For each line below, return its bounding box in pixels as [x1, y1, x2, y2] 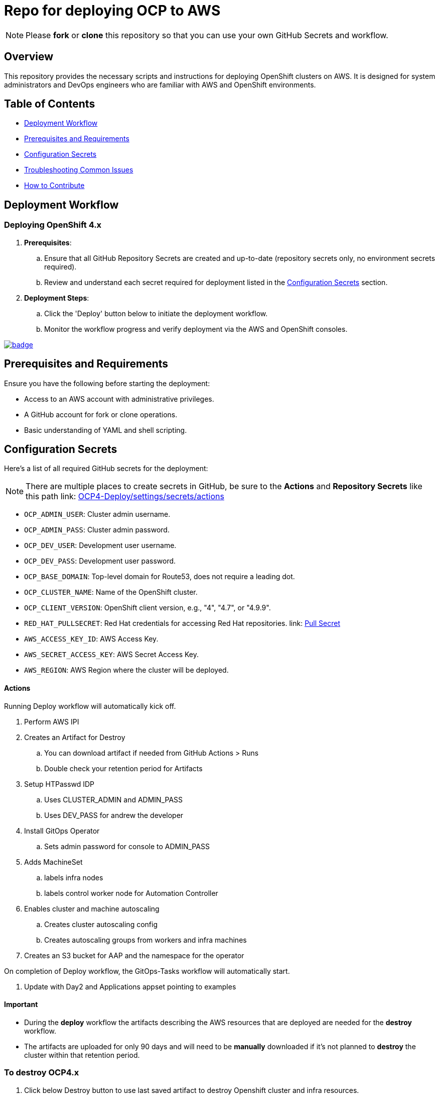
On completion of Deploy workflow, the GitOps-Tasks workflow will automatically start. [4, 966, 290, 975]
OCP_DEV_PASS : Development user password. [24, 557, 176, 566]
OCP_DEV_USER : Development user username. [24, 541, 177, 550]
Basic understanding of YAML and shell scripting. [24, 425, 187, 434]
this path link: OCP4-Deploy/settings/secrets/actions [26, 491, 224, 502]
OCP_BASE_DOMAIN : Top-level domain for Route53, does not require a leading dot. [24, 572, 295, 581]
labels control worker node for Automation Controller [44, 888, 218, 897]
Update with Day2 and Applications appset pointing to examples [24, 982, 236, 991]
